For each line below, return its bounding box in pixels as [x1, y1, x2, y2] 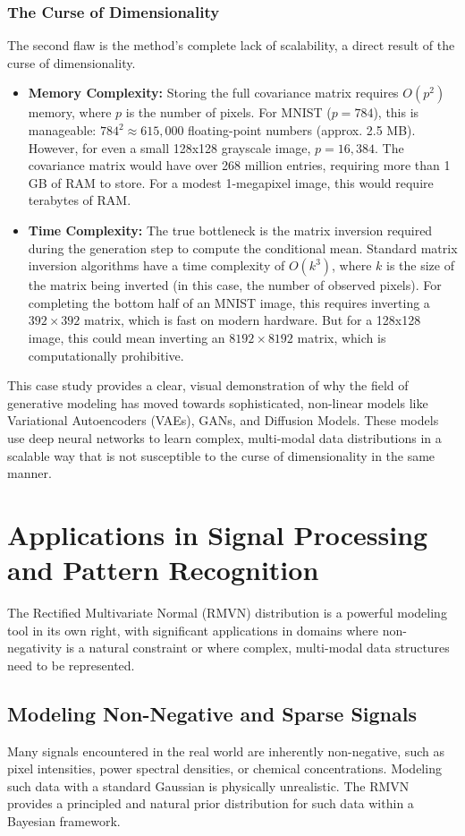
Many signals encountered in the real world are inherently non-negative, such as [7, 741, 444, 760]
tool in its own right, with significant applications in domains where [7, 620, 378, 639]
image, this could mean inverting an [28, 328, 225, 346]
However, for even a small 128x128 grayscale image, [28, 138, 311, 157]
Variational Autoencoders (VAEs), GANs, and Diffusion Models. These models [7, 411, 439, 430]
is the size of [386, 256, 455, 275]
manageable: [28, 121, 97, 139]
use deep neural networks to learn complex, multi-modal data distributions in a [7, 428, 442, 447]
